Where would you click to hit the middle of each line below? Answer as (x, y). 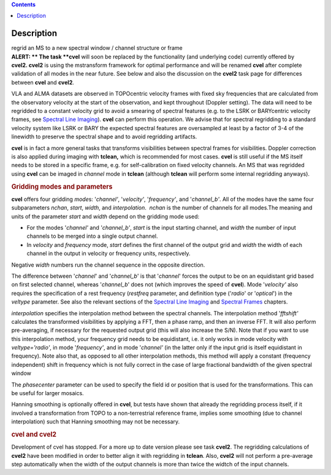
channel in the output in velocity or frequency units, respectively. (108, 253)
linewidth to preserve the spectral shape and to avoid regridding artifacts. (104, 137)
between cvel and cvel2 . (43, 82)
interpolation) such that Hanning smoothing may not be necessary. (96, 422)
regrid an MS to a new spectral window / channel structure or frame (97, 48)
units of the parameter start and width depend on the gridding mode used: (105, 216)
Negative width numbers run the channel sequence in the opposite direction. (108, 265)
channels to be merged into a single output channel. (92, 236)
